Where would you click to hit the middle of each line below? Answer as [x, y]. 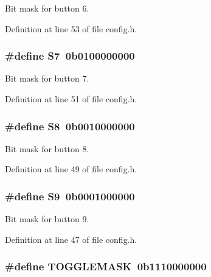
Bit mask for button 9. [47, 219]
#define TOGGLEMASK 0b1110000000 [106, 266]
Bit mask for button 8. [47, 148]
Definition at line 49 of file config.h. [71, 169]
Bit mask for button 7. [47, 78]
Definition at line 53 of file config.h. [71, 28]
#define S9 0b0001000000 [70, 196]
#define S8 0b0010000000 [70, 126]
